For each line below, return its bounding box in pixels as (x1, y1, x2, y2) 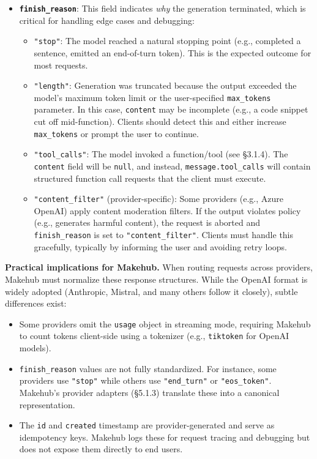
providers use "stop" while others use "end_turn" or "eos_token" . (19, 374, 272, 387)
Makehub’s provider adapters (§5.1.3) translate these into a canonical (19, 386, 280, 398)
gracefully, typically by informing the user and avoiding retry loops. (34, 240, 288, 253)
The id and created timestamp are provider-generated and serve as (19, 419, 275, 431)
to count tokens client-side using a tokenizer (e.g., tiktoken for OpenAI (19, 329, 289, 342)
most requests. (34, 58, 88, 71)
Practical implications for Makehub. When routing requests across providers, (5, 261, 313, 274)
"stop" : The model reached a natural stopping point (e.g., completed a (34, 34, 301, 47)
